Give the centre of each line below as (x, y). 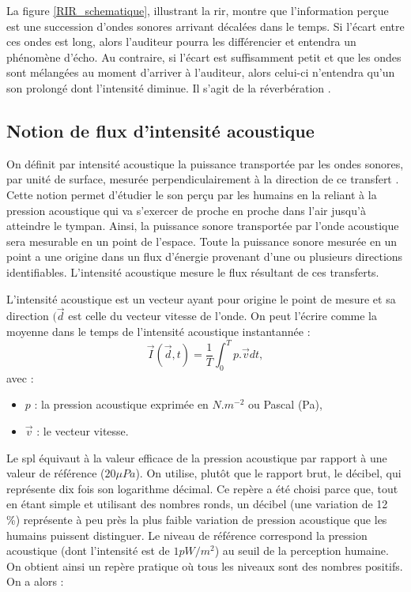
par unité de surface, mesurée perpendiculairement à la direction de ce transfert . (203, 179)
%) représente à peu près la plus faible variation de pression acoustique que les (197, 519)
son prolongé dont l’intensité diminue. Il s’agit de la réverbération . (169, 87)
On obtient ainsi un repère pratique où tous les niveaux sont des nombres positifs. (205, 566)
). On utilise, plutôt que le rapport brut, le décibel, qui (268, 473)
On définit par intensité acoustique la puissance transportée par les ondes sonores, (205, 163)
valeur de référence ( (56, 473)
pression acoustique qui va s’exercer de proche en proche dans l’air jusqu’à (186, 210)
